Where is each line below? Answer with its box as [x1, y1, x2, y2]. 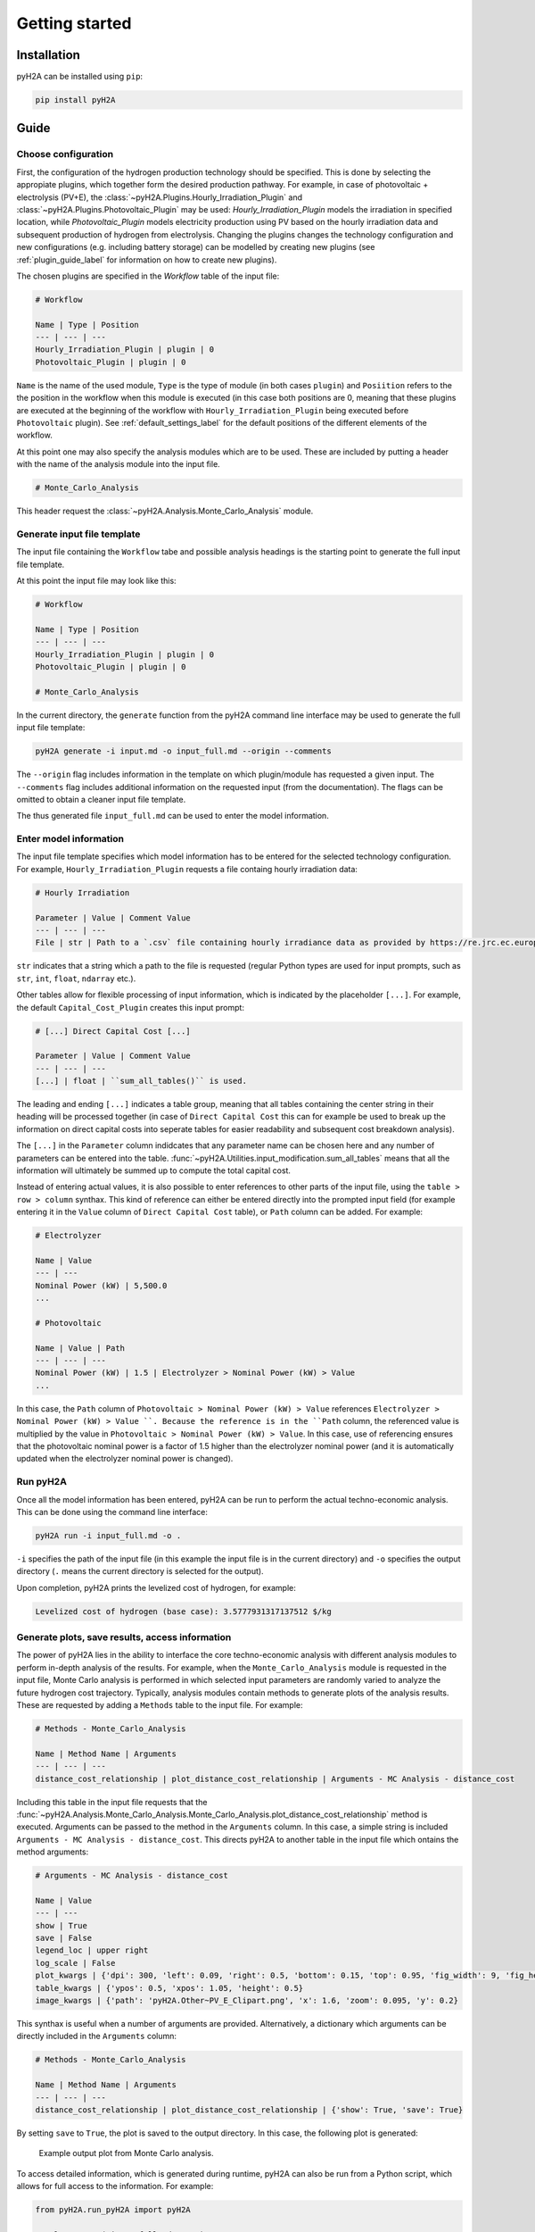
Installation [16, 47, 80, 62]
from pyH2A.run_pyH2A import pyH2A [35, 2205, 191, 2215]
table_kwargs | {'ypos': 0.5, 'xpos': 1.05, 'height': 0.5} [35, 1983, 304, 1993]
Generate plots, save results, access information [16, 1631, 232, 1644]
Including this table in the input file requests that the [16, 1796, 208, 1807]
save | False [35, 1933, 93, 1944]
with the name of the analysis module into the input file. [16, 459, 220, 470]
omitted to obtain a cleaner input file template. [16, 794, 186, 804]
